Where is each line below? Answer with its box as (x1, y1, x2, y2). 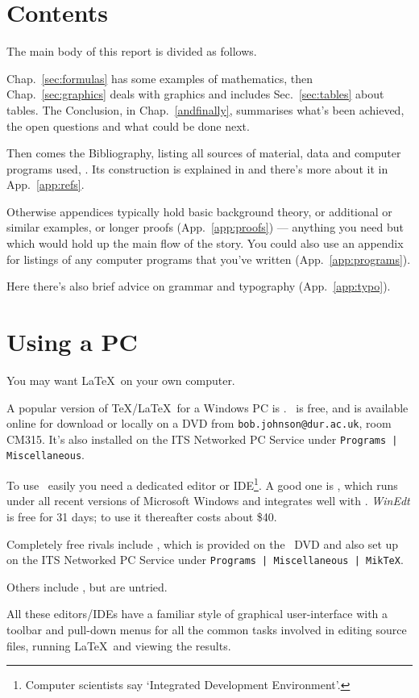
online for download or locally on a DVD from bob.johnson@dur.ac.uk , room (6, 415, 392, 432)
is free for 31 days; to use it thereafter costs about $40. (6, 508, 277, 525)
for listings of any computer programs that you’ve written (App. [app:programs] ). (6, 250, 411, 267)
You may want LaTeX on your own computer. (6, 371, 235, 388)
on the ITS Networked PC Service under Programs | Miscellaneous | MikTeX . (6, 551, 404, 568)
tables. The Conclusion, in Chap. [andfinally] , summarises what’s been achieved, (6, 101, 404, 118)
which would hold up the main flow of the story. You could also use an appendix (6, 235, 404, 252)
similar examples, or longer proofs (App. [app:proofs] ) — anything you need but (6, 219, 404, 236)
